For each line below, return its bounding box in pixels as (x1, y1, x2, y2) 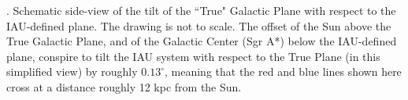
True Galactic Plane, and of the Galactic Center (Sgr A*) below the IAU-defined (6, 33, 397, 49)
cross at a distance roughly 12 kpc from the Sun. (6, 78, 242, 95)
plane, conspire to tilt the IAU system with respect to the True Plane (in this (6, 48, 380, 64)
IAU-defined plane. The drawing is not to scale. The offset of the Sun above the (6, 17, 391, 34)
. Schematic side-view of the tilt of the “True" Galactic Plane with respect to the (6, 2, 396, 18)
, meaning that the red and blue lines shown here (164, 63, 402, 80)
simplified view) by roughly (6, 63, 138, 80)
